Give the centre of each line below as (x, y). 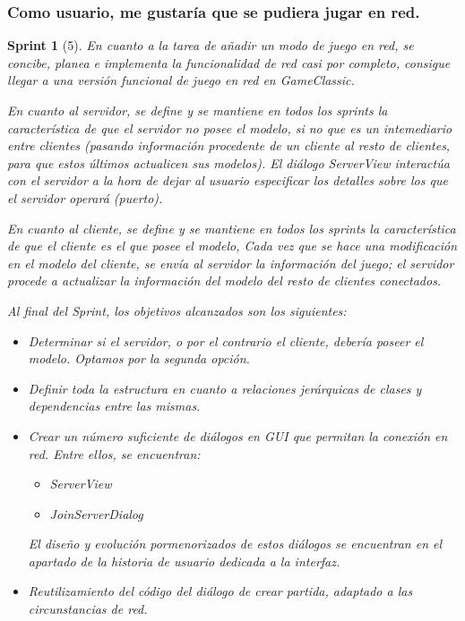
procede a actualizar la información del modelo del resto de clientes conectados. (224, 281)
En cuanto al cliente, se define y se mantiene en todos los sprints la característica (232, 228)
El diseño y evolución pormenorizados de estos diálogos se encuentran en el (235, 544)
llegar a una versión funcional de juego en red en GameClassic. (181, 80)
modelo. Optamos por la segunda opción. (139, 358)
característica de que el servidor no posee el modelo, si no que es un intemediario (230, 128)
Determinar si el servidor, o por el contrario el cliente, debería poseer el (226, 340)
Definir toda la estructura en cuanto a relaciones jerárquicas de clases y (225, 388)
